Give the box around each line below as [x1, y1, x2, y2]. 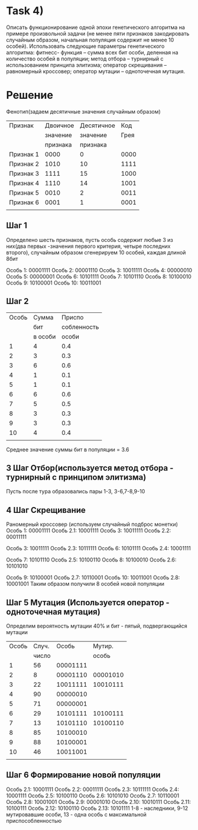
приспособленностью [6, 817, 62, 824]
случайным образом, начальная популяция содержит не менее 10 [6, 36, 174, 43]
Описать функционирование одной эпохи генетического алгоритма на [6, 24, 185, 31]
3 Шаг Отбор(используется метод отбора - [6, 463, 174, 473]
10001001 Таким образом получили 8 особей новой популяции [6, 580, 164, 587]
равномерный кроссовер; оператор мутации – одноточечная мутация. [6, 67, 186, 75]
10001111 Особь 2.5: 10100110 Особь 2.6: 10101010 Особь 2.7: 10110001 [6, 792, 179, 799]
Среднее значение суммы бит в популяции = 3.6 [6, 445, 129, 453]
